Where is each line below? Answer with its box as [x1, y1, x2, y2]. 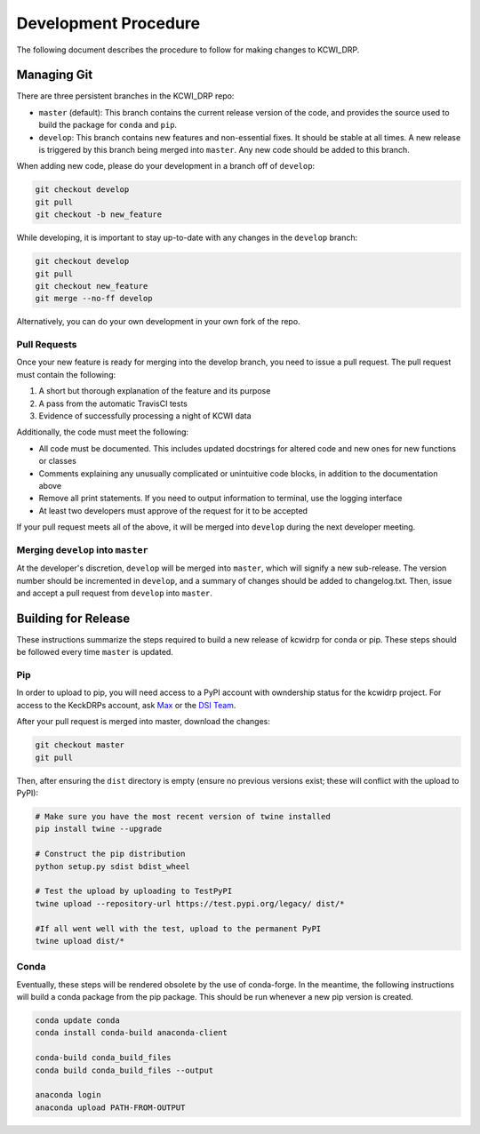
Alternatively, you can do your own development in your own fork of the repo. [16, 316, 301, 327]
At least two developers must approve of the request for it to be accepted [38, 505, 308, 515]
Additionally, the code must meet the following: [16, 427, 189, 437]
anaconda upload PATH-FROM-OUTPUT [35, 1102, 186, 1113]
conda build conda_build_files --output [35, 1065, 213, 1075]
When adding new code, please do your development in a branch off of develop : [16, 161, 316, 172]
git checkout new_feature [35, 281, 148, 291]
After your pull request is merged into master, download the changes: [16, 716, 270, 727]
